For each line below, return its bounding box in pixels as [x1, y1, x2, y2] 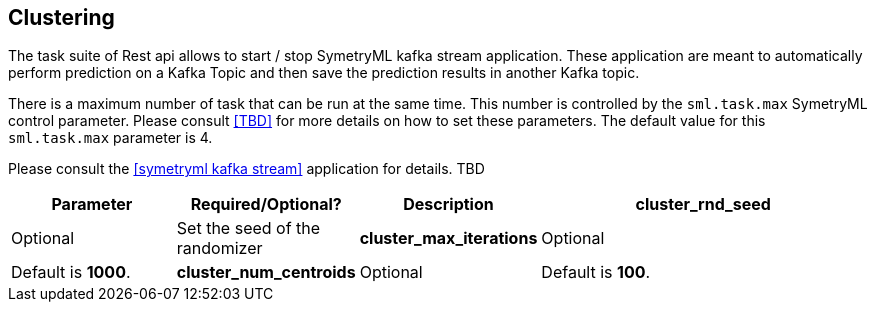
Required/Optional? [190, 194, 342, 215]
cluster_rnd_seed [635, 194, 771, 215]
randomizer [176, 238, 263, 259]
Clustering [8, 5, 115, 30]
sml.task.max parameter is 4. [8, 129, 213, 147]
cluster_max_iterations [359, 228, 538, 249]
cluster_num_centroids [176, 262, 356, 283]
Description [403, 194, 494, 215]
